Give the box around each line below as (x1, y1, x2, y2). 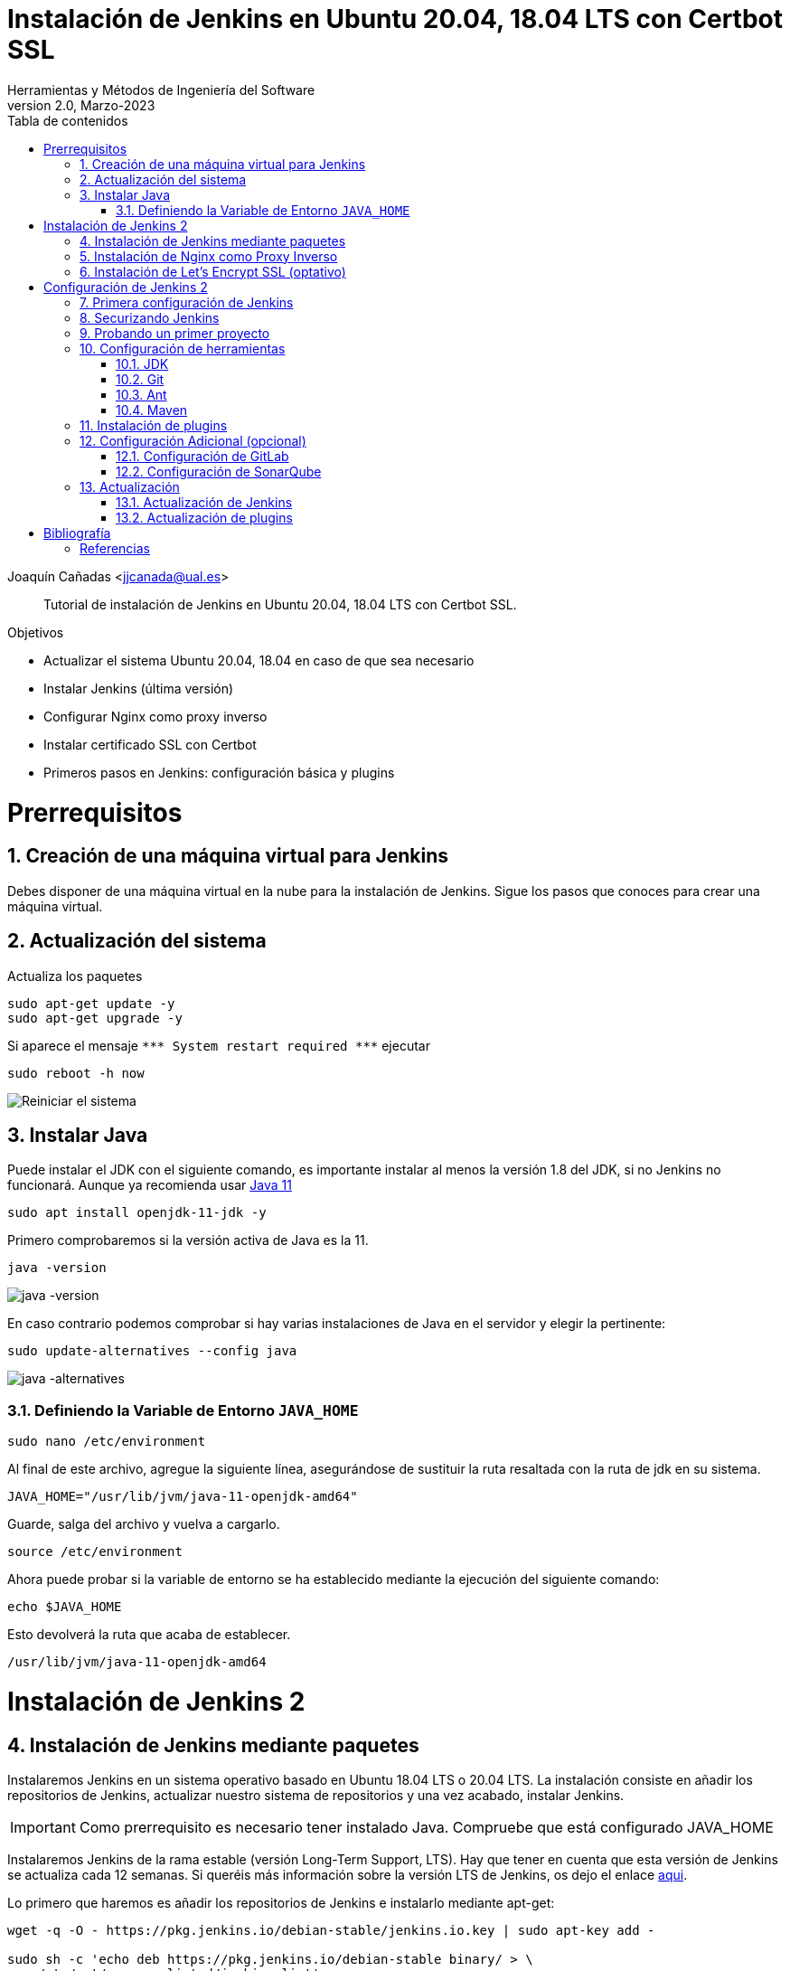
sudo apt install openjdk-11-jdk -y (7, 1205, 267, 1221)
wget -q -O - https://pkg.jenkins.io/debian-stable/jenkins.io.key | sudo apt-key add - (7, 1923, 655, 1938)
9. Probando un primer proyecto (80, 325, 270, 341)
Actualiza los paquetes (7, 967, 143, 984)
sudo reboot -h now (7, 1065, 145, 1080)
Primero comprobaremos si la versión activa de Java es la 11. (7, 1232, 369, 1249)
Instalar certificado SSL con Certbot (43, 736, 257, 752)
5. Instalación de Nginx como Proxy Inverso (80, 248, 338, 264)
